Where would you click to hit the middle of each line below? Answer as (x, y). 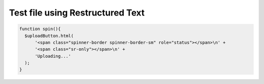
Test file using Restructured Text (77, 13)
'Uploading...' (53, 56)
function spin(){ (40, 29)
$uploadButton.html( (49, 36)
